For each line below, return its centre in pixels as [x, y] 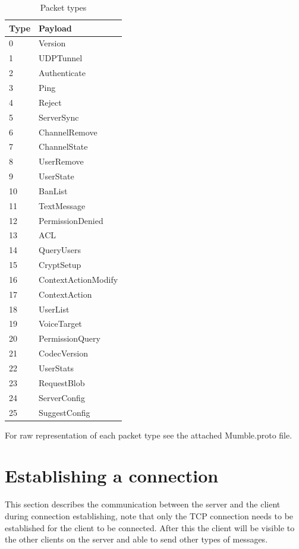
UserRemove [61, 161]
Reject [50, 102]
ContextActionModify [78, 279]
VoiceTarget [60, 324]
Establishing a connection [112, 476]
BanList [53, 190]
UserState [56, 176]
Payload [55, 28]
